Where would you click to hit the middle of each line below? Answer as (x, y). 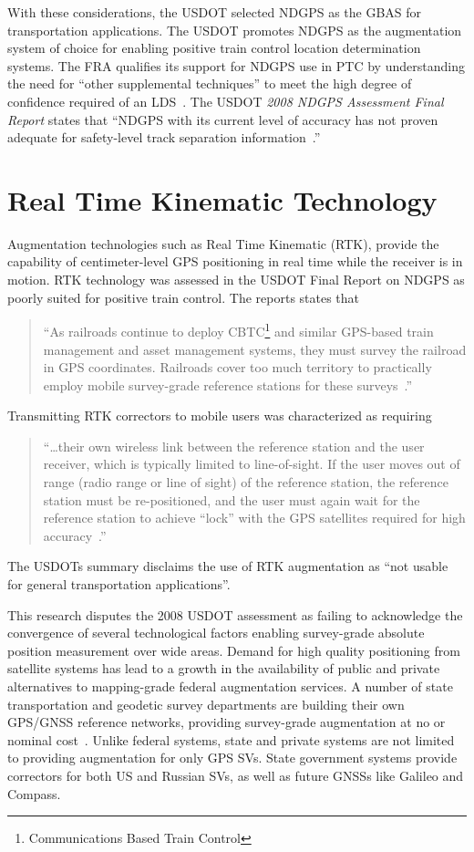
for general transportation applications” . (119, 584)
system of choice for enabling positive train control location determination (214, 48)
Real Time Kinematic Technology (222, 199)
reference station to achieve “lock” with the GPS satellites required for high (254, 518)
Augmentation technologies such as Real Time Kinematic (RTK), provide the (223, 243)
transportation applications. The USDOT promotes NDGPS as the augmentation (235, 30)
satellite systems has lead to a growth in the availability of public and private (224, 668)
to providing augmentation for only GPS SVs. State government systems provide (232, 758)
